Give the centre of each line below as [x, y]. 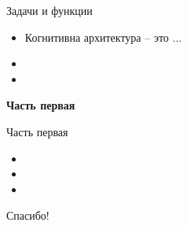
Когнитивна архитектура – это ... [103, 37]
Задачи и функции [49, 10]
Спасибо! [28, 215]
